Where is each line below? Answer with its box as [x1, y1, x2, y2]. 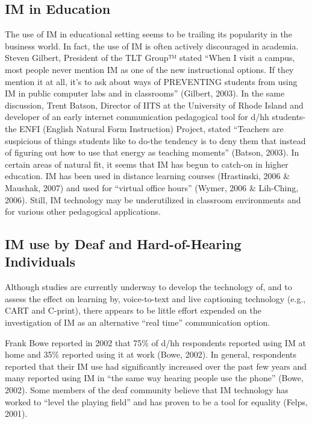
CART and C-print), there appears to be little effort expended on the [5, 304, 261, 317]
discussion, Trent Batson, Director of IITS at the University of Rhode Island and [5, 98, 304, 111]
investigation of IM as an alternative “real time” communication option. [5, 316, 270, 329]
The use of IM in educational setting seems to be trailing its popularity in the [5, 28, 292, 40]
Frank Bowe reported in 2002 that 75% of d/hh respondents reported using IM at [5, 336, 306, 349]
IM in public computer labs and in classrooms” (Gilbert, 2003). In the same [5, 87, 285, 100]
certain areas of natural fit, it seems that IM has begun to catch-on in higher [5, 157, 289, 170]
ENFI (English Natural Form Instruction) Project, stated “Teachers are [19, 122, 284, 134]
